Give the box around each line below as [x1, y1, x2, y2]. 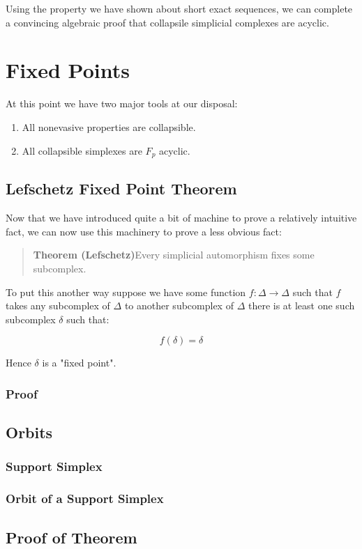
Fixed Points [6, 56, 130, 84]
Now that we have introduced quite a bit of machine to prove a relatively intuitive [6, 210, 357, 225]
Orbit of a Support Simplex [6, 490, 164, 507]
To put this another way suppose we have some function [6, 284, 246, 299]
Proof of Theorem [6, 526, 137, 548]
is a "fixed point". [42, 355, 116, 370]
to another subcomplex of [124, 298, 234, 313]
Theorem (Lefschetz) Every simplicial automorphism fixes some [33, 247, 315, 262]
